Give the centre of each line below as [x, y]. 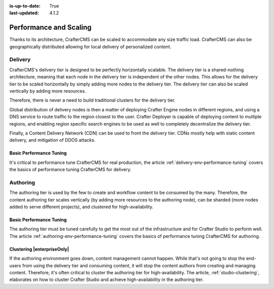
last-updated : [24, 13]
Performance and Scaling [50, 28]
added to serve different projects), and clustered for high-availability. [81, 207]
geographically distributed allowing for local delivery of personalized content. [90, 47]
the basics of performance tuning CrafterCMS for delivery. [70, 170]
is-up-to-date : [25, 6]
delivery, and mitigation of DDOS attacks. [53, 140]
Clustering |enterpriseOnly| [39, 249]
